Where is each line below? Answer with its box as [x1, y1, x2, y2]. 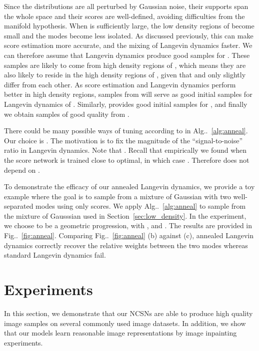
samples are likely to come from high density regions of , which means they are [4, 59, 246, 70]
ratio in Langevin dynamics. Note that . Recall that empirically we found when [4, 145, 247, 155]
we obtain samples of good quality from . [4, 108, 129, 119]
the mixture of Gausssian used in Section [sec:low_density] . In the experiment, [4, 210, 246, 221]
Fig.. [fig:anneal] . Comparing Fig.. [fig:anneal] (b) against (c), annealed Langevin [4, 230, 253, 241]
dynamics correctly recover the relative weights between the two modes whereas [4, 240, 248, 250]
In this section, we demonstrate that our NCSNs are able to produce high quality [4, 308, 253, 318]
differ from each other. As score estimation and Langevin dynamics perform [4, 79, 236, 89]
